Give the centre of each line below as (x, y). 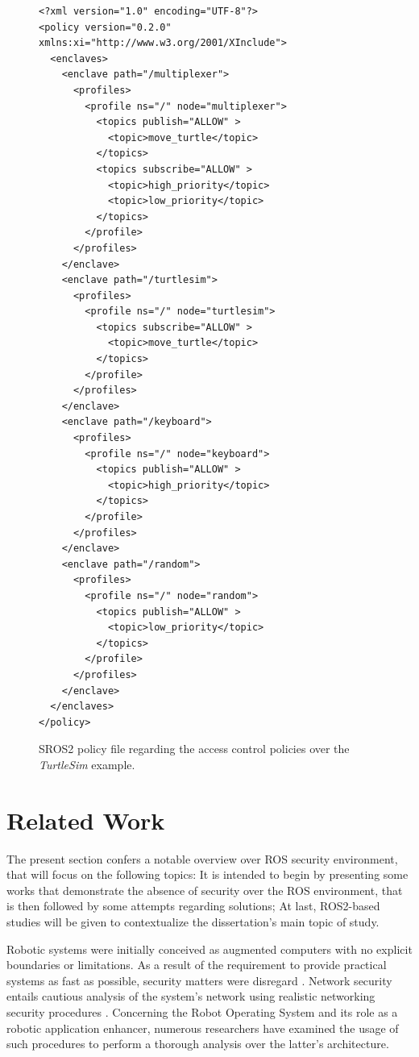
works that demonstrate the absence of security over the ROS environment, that (205, 890)
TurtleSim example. (87, 764)
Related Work (86, 820)
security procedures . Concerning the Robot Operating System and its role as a (202, 1011)
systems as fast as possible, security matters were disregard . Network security (199, 980)
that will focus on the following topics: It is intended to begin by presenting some (207, 874)
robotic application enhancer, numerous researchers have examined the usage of (203, 1028)
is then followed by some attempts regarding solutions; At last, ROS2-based (193, 906)
